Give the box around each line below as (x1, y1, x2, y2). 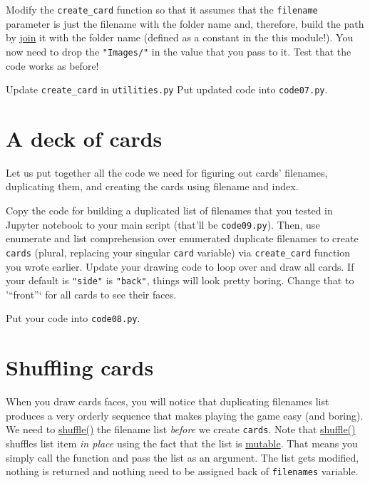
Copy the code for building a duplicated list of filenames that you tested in (6, 203, 333, 218)
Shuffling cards (6, 353, 154, 382)
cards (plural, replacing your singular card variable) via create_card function (6, 244, 351, 259)
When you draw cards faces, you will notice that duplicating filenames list (6, 394, 329, 409)
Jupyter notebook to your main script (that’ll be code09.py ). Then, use (6, 217, 320, 232)
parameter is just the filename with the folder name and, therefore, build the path (6, 16, 364, 31)
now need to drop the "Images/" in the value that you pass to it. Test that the (6, 43, 351, 58)
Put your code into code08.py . (6, 311, 140, 326)
